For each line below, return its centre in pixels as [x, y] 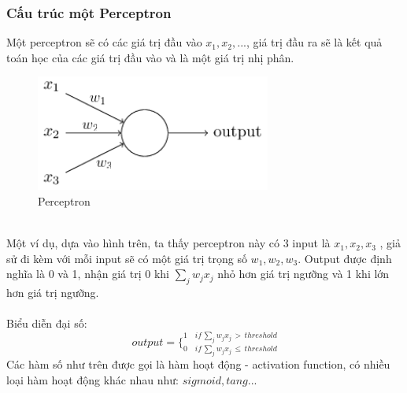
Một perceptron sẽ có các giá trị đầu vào [104, 42]
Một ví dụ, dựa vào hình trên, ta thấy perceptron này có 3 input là [168, 243]
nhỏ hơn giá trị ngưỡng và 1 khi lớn [303, 274]
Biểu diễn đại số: [47, 323]
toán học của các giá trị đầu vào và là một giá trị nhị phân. [150, 57]
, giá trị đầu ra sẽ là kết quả [314, 42]
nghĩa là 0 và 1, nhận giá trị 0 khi [88, 274]
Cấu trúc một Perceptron [89, 12]
